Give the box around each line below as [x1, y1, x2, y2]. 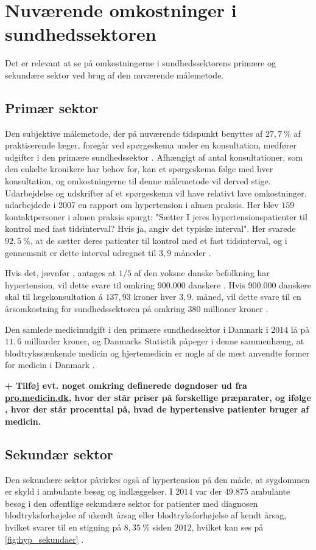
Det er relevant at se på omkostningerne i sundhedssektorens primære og [5, 57, 276, 69]
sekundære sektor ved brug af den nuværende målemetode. [5, 68, 224, 81]
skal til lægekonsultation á [5, 290, 103, 303]
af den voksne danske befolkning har [134, 266, 270, 279]
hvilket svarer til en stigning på [5, 520, 122, 533]
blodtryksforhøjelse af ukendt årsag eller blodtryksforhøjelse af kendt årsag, [5, 509, 287, 521]
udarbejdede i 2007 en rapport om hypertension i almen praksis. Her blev [5, 198, 279, 211]
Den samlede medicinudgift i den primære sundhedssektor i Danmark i [5, 322, 269, 335]
